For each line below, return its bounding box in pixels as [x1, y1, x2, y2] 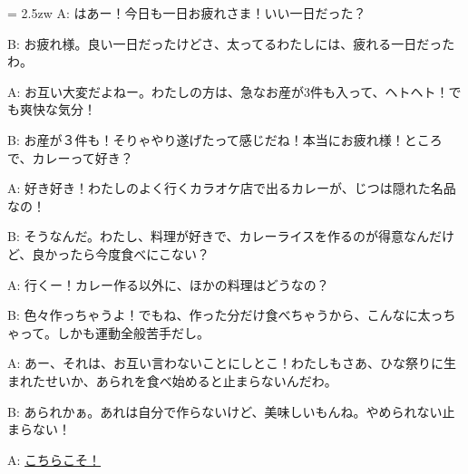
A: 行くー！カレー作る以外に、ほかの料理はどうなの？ [7, 275, 329, 294]
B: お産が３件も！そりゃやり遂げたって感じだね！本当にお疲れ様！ [7, 130, 405, 149]
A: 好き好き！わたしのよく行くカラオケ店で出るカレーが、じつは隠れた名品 [7, 179, 456, 198]
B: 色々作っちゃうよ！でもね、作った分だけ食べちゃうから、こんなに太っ [7, 305, 444, 324]
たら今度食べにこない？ [70, 244, 210, 263]
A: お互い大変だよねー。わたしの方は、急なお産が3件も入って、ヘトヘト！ [7, 82, 449, 101]
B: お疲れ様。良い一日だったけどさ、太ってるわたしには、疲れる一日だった [7, 34, 455, 53]
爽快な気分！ [19, 100, 96, 119]
